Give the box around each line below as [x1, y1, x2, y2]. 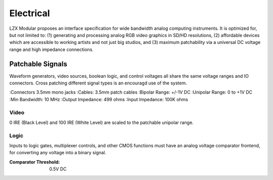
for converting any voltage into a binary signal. [9, 150, 106, 156]
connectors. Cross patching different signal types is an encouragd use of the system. [9, 80, 187, 86]
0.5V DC [49, 166, 67, 172]
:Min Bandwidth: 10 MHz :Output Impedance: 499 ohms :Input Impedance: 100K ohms [9, 96, 189, 102]
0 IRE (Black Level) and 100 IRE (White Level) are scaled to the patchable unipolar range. [9, 119, 194, 125]
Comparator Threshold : [9, 159, 60, 165]
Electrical [9, 8, 50, 19]
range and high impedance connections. [9, 46, 94, 53]
